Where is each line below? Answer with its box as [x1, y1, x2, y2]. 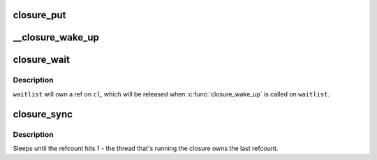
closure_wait [13, 54, 70, 66]
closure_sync [13, 108, 73, 120]
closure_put [13, 9, 66, 21]
